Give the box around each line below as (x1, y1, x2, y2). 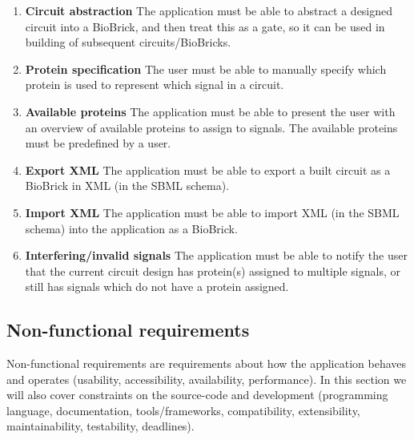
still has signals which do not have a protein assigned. (25, 278, 289, 295)
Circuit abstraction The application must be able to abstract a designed (25, 2, 393, 18)
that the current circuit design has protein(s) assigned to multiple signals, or (25, 262, 400, 279)
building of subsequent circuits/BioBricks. (25, 34, 231, 50)
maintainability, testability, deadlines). (6, 418, 195, 434)
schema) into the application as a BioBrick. (25, 220, 238, 236)
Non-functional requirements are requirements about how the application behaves (6, 355, 406, 372)
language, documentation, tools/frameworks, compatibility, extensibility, (6, 402, 360, 418)
